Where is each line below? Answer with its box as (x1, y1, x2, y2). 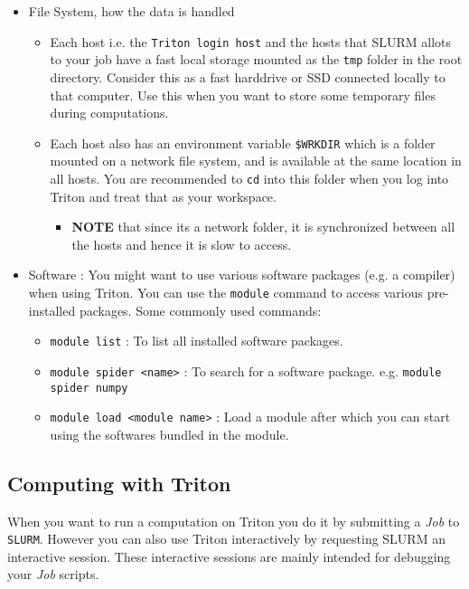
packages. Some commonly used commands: (79, 300, 322, 319)
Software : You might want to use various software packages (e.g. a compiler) (28, 265, 455, 284)
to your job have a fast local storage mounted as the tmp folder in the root (50, 50, 463, 69)
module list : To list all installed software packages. (50, 331, 343, 350)
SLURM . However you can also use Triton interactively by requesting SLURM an (7, 529, 446, 548)
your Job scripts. (7, 565, 99, 584)
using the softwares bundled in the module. (50, 424, 289, 443)
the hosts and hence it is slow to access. (71, 234, 292, 253)
